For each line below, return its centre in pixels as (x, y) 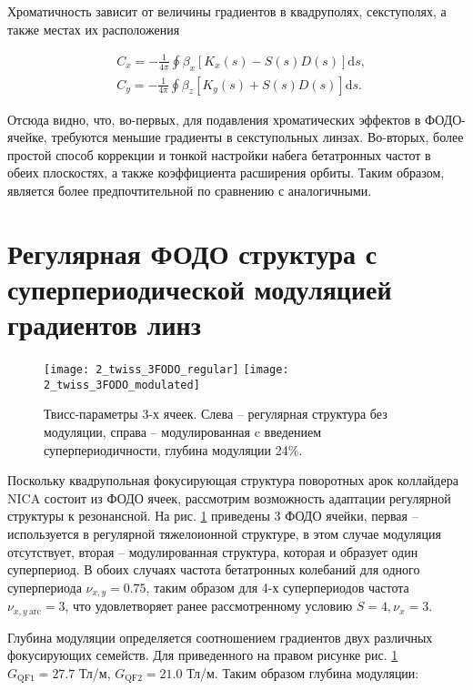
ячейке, (27, 137)
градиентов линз (104, 325)
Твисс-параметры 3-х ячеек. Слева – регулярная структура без (216, 414)
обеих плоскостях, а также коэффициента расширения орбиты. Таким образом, (226, 172)
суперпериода (45, 587)
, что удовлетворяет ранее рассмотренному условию (209, 606)
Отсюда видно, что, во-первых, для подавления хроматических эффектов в (214, 119)
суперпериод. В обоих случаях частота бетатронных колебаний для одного (214, 569)
